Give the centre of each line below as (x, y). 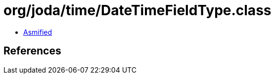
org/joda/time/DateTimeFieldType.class (137, 10)
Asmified (38, 32)
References (32, 51)
